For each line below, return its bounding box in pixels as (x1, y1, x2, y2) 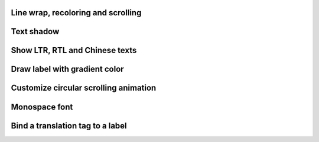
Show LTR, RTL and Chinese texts (11, 45, 137, 55)
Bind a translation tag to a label (11, 121, 127, 131)
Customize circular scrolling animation (11, 83, 157, 93)
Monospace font (11, 102, 73, 112)
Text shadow (11, 27, 60, 37)
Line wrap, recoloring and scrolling (11, 8, 142, 18)
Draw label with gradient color (11, 64, 124, 74)
